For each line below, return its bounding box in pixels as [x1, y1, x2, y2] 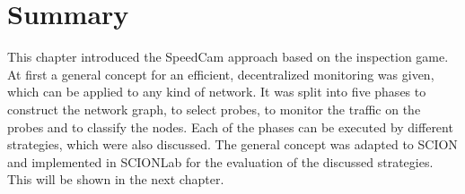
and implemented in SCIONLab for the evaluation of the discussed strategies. [7, 152, 434, 171]
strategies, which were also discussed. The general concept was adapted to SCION [7, 135, 458, 154]
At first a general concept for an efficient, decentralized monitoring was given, [7, 64, 434, 83]
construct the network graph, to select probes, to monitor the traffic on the [7, 99, 421, 118]
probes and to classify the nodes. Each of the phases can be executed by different [7, 117, 453, 136]
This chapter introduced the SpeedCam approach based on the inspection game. [7, 47, 449, 66]
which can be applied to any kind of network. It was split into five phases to [7, 82, 426, 101]
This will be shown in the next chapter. [7, 170, 224, 189]
